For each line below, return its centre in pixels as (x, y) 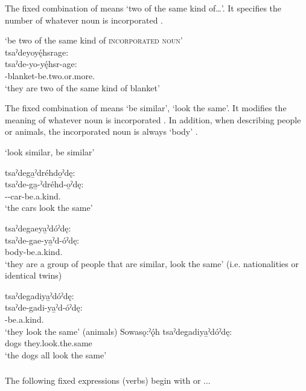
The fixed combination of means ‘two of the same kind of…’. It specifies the (143, 8)
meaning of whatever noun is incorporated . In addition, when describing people (153, 119)
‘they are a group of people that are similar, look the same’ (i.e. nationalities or (152, 263)
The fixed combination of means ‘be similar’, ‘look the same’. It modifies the (146, 108)
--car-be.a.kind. (33, 195)
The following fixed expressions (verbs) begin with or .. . (108, 380)
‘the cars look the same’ (49, 208)
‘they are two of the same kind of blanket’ (82, 87)
